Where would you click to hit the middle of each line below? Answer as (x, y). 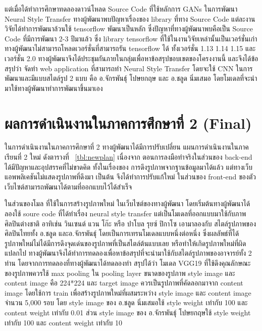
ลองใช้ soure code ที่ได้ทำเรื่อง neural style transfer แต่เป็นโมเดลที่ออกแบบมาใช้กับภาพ (125, 214)
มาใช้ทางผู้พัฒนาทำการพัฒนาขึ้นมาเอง (54, 88)
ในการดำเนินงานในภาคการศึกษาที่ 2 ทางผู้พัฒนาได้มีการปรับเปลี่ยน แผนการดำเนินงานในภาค (127, 147)
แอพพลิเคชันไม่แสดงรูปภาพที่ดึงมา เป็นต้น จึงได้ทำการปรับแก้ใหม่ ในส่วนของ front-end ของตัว (130, 177)
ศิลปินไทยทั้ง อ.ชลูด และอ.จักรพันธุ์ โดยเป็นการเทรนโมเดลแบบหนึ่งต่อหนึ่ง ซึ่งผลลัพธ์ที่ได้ (122, 233)
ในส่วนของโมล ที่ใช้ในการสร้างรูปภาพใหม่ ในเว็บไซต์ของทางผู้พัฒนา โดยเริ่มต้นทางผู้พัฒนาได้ (127, 203)
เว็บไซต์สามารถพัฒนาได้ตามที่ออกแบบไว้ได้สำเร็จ (68, 186)
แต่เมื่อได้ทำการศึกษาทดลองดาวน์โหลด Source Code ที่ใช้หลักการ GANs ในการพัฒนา (121, 9)
